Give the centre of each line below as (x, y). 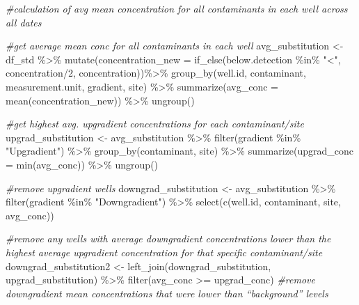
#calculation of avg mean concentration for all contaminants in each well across (177, 8)
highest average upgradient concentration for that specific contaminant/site (164, 252)
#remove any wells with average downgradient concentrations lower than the (168, 238)
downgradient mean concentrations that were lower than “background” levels (167, 293)
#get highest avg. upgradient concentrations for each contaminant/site (155, 124)
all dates (24, 22)
